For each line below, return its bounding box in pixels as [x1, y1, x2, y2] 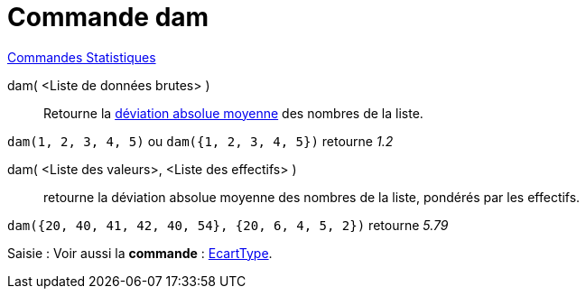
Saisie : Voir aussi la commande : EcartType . [7, 245, 273, 261]
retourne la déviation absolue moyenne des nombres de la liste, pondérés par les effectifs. [43, 189, 581, 205]
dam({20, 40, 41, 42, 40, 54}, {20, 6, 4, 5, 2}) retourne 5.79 [7, 217, 449, 233]
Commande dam [7, 2, 209, 32]
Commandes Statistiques [7, 49, 156, 65]
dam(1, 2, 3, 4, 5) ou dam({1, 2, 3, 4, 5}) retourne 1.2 [7, 133, 394, 149]
